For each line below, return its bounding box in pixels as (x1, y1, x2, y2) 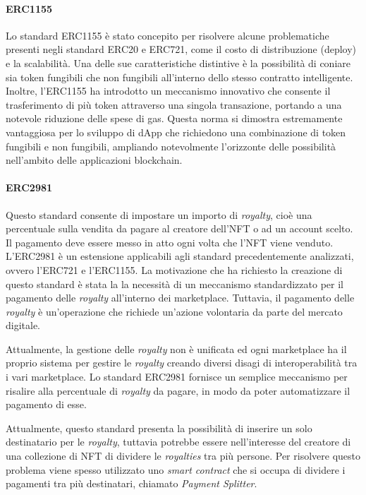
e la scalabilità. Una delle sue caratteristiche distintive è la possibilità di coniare (6, 55, 351, 70)
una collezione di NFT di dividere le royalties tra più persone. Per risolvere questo (6, 448, 360, 463)
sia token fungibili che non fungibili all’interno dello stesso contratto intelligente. (6, 69, 353, 84)
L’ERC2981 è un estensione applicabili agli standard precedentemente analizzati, (6, 249, 354, 263)
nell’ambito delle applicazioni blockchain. (6, 153, 183, 167)
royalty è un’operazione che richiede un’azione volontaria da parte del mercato (6, 304, 343, 318)
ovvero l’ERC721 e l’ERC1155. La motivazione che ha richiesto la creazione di (6, 262, 343, 277)
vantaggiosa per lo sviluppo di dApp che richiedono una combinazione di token (6, 124, 346, 139)
